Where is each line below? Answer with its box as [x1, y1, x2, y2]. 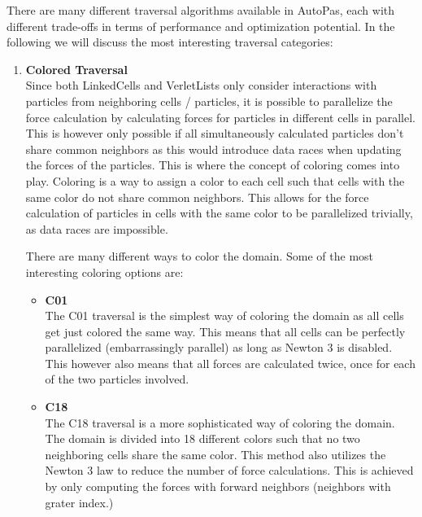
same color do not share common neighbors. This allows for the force [25, 188, 369, 205]
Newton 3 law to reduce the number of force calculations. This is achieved [45, 462, 414, 479]
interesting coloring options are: [25, 263, 184, 280]
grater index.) [45, 493, 114, 510]
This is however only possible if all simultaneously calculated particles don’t [25, 125, 404, 142]
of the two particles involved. [45, 370, 189, 388]
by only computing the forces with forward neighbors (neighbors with [45, 478, 391, 495]
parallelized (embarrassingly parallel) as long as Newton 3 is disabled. [45, 339, 393, 356]
